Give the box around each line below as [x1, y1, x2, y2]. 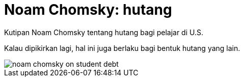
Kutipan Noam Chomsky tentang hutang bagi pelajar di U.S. [4, 28, 204, 37]
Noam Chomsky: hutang [4, 1, 172, 18]
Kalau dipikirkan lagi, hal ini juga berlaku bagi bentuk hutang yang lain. [4, 43, 240, 52]
